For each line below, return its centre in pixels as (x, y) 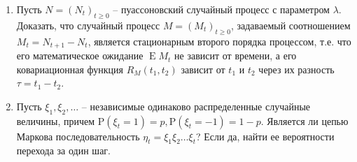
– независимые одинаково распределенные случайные (196, 106)
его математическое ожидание (80, 56)
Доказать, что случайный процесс (88, 25)
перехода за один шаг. (63, 150)
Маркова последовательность (78, 136)
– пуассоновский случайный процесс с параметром (221, 9)
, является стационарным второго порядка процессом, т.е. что (219, 41)
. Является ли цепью (304, 120)
